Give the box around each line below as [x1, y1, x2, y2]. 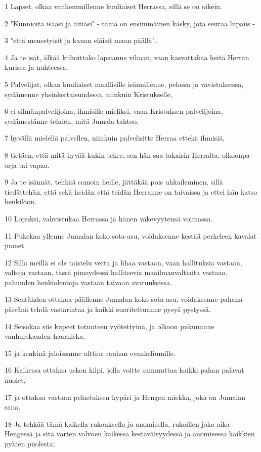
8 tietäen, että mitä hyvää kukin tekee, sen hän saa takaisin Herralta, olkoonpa [5, 149, 250, 160]
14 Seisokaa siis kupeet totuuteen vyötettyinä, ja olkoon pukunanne [5, 321, 214, 331]
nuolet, [5, 375, 26, 385]
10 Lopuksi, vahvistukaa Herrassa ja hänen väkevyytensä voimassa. [5, 213, 213, 223]
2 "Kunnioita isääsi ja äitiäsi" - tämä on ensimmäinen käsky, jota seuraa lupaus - [5, 18, 255, 28]
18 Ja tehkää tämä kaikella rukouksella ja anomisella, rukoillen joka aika [5, 418, 230, 429]
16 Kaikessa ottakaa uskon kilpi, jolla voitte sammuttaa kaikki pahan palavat [5, 365, 244, 375]
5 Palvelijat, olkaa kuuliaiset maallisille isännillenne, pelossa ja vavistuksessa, [5, 78, 244, 89]
